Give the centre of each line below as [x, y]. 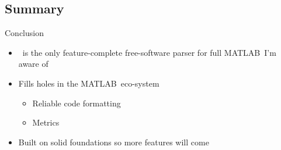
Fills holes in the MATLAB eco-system [89, 83]
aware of [33, 64]
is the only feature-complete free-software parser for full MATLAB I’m [149, 52]
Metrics [46, 122]
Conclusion [24, 33]
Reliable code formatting [77, 103]
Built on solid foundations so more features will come [114, 142]
